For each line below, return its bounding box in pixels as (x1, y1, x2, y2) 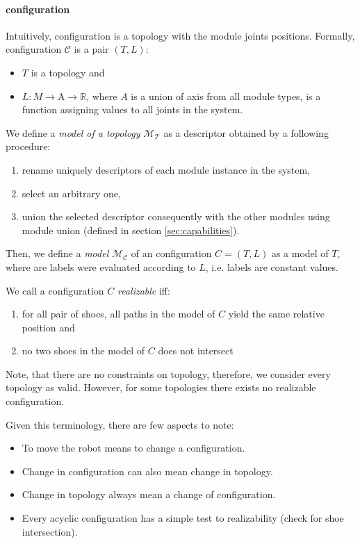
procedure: (6, 139, 51, 154)
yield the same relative (228, 306, 325, 321)
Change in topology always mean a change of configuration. (22, 487, 276, 502)
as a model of (271, 246, 329, 261)
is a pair (74, 42, 109, 56)
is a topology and (31, 65, 105, 79)
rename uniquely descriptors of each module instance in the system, (22, 162, 311, 176)
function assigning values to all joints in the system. (22, 102, 243, 117)
